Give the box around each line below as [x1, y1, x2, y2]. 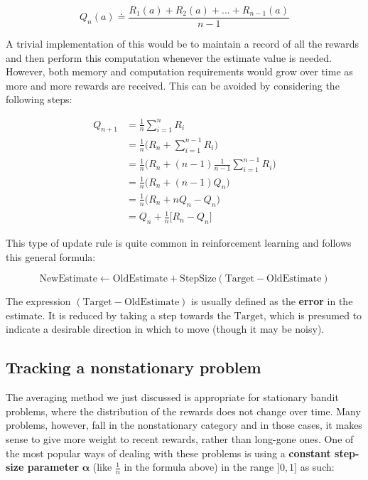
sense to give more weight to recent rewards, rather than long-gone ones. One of [6, 432, 354, 447]
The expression [6, 294, 71, 309]
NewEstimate [39, 274, 97, 284]
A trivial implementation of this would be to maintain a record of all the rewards [6, 36, 359, 51]
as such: [300, 459, 335, 474]
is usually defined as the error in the [191, 294, 353, 309]
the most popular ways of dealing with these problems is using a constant [6, 445, 331, 460]
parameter [27, 459, 80, 474]
